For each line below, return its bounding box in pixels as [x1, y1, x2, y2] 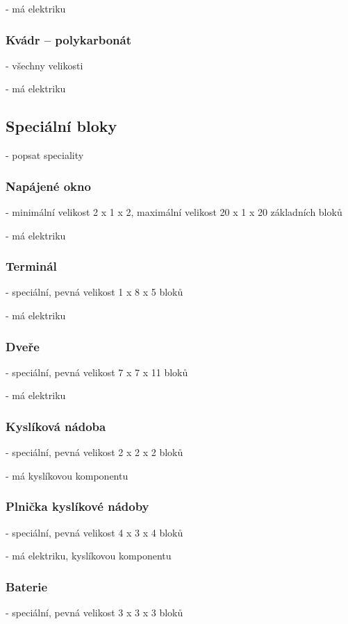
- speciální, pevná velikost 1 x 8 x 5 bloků [6, 285, 183, 299]
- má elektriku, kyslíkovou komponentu [6, 548, 172, 563]
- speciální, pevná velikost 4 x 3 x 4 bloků [6, 525, 183, 539]
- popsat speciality [6, 148, 84, 162]
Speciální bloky [6, 115, 117, 137]
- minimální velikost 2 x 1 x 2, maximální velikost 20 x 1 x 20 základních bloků [6, 205, 342, 219]
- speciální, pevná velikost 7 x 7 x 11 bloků [6, 364, 188, 379]
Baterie [6, 577, 48, 595]
